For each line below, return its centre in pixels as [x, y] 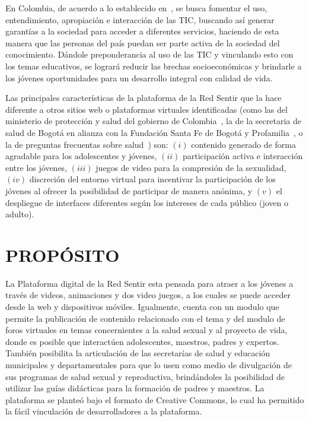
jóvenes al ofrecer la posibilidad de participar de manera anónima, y [129, 190]
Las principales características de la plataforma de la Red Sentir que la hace [144, 98]
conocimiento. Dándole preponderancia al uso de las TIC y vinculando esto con [149, 54]
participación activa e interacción [243, 156]
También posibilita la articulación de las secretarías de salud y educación [138, 353]
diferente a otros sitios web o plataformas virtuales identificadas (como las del [146, 109]
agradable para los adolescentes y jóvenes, [81, 156]
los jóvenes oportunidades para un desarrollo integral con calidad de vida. [139, 77]
